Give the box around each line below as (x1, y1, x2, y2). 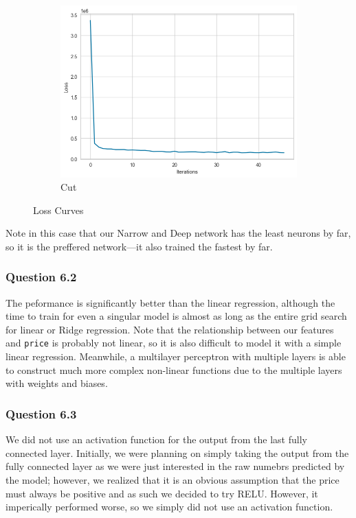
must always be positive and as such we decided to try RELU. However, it (5, 486, 318, 500)
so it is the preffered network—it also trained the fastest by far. (5, 239, 273, 253)
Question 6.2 (5, 268, 77, 285)
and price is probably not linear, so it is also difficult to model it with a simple (5, 335, 342, 350)
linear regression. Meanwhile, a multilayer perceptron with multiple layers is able (5, 349, 346, 364)
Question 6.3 (5, 405, 77, 422)
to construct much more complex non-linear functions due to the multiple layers (5, 362, 342, 377)
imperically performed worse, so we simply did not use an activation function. (5, 499, 333, 514)
